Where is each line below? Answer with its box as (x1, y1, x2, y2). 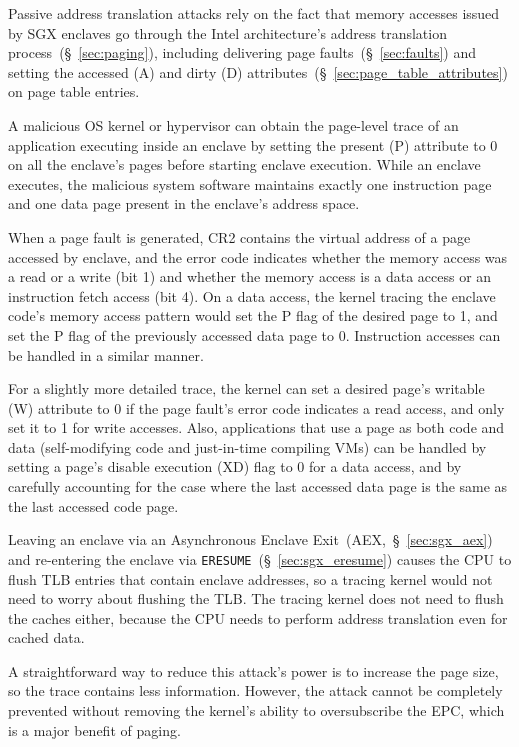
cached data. (8, 627, 85, 648)
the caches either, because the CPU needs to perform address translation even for (8, 607, 508, 628)
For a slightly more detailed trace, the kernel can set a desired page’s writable (8, 378, 485, 399)
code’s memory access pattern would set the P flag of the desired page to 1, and (8, 305, 498, 326)
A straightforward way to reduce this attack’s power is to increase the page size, (8, 660, 499, 681)
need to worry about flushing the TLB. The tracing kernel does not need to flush (8, 588, 504, 609)
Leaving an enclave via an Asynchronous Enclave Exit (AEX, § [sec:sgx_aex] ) (8, 529, 493, 550)
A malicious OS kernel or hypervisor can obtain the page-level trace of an (8, 114, 459, 135)
